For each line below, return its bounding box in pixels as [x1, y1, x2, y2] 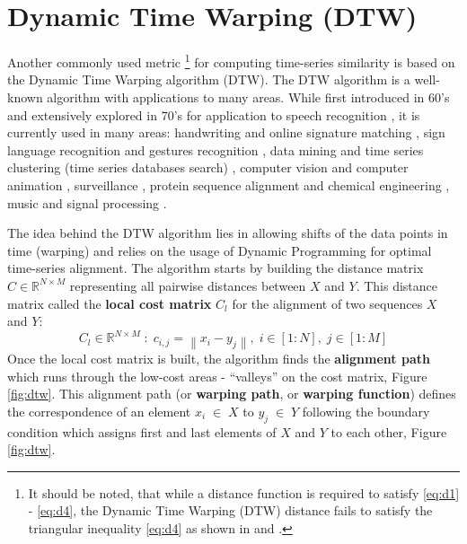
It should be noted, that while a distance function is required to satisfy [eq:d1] [28, 483, 460, 502]
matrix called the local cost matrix [7, 294, 212, 312]
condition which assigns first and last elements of [7, 422, 277, 441]
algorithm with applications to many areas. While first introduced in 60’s [47, 87, 450, 106]
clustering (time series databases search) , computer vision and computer [7, 158, 409, 177]
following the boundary [302, 401, 430, 420]
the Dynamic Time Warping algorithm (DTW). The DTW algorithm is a [7, 70, 410, 89]
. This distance [356, 276, 438, 294]
